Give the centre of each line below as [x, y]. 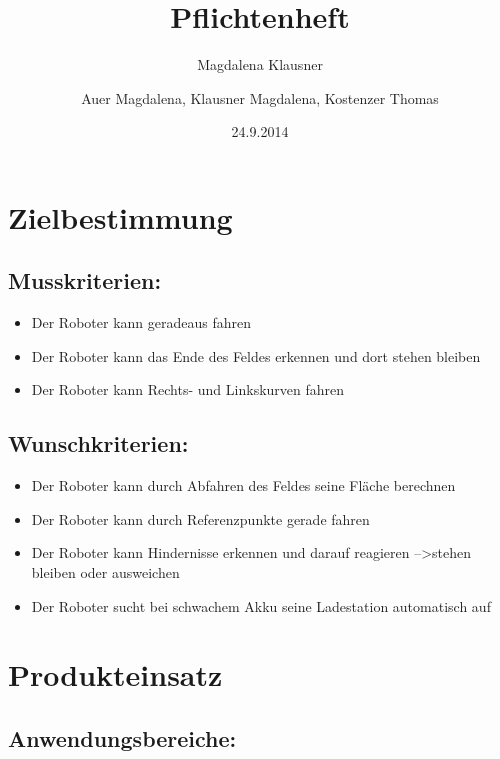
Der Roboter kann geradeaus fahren [141, 322]
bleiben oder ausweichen [105, 572]
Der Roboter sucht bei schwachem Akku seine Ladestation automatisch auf [261, 605]
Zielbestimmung [120, 216]
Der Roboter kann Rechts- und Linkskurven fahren [188, 389]
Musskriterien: [85, 280]
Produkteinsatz [115, 674]
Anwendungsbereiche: [122, 738]
